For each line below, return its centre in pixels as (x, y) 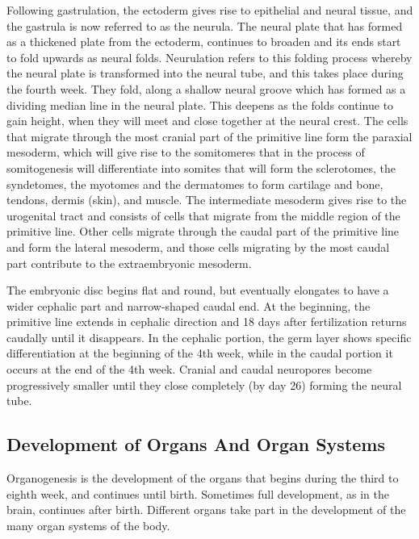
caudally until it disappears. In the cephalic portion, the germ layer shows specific (209, 337)
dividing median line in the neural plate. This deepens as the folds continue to (200, 104)
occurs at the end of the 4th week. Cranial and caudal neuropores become (189, 369)
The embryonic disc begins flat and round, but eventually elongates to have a (198, 290)
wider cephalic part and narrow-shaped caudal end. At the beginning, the (189, 305)
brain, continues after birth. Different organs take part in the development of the (206, 510)
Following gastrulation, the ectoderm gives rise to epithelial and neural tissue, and (210, 10)
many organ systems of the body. (88, 525)
